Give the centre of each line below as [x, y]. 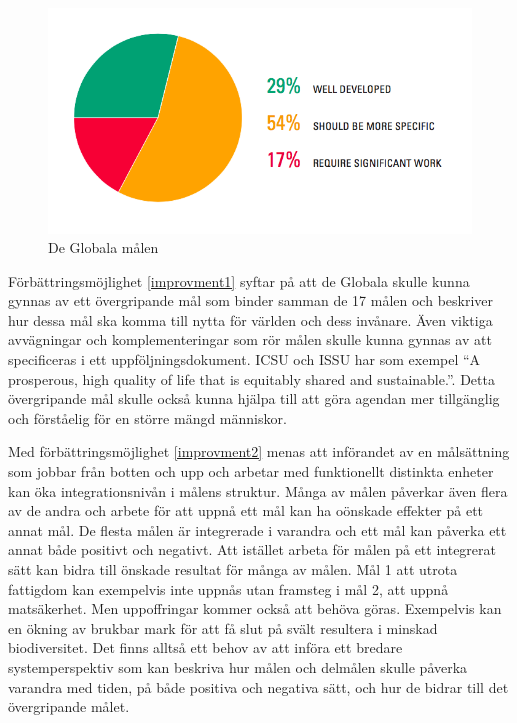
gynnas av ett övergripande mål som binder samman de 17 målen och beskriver [251, 300]
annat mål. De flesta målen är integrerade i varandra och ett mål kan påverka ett [257, 529]
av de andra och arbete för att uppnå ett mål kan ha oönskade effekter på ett [246, 510]
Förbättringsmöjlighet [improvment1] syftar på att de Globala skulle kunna [239, 280]
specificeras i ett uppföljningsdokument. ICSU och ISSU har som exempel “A [244, 359]
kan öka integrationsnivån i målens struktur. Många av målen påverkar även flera [258, 490]
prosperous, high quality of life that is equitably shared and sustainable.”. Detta [251, 378]
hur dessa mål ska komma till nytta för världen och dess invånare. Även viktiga [250, 319]
